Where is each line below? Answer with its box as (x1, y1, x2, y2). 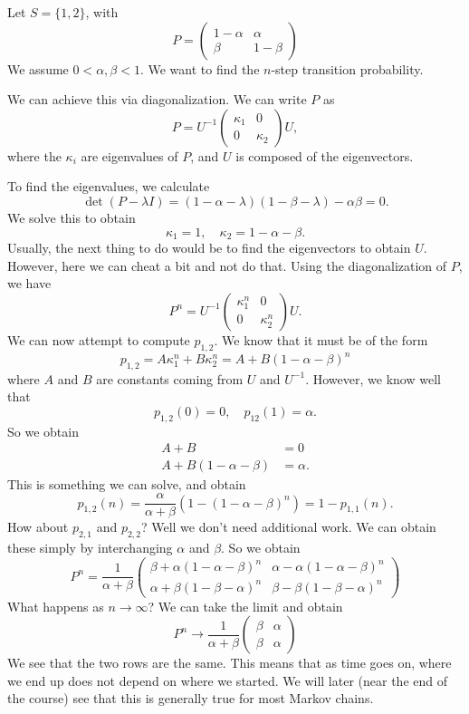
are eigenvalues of (81, 146, 178, 165)
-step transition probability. (271, 59, 424, 78)
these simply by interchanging (7, 537, 173, 556)
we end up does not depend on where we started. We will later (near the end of (7, 671, 448, 690)
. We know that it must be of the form (214, 330, 428, 349)
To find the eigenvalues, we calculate (7, 177, 210, 196)
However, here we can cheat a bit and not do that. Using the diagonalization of (7, 256, 447, 275)
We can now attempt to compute (7, 330, 190, 349)
